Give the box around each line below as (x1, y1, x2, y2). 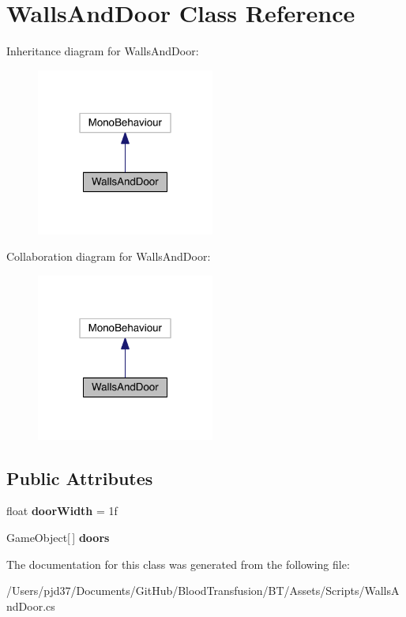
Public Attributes (6, 465, 153, 490)
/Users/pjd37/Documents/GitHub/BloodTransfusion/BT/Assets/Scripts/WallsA (6, 582, 400, 599)
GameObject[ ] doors (6, 529, 110, 546)
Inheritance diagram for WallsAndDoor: (6, 43, 199, 59)
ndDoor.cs (6, 597, 55, 614)
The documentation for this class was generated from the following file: (6, 555, 350, 572)
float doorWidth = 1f (6, 502, 118, 519)
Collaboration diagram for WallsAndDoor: (6, 248, 211, 265)
